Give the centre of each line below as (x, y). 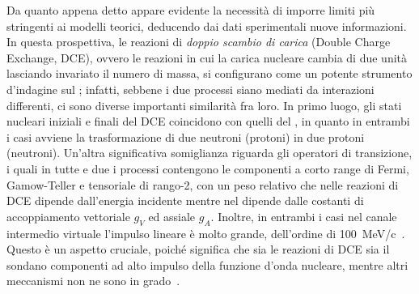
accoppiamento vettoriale (68, 216)
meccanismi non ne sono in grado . (93, 281)
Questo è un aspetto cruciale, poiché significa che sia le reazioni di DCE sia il (198, 249)
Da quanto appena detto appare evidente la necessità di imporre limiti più (191, 10)
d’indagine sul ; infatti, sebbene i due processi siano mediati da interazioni (190, 89)
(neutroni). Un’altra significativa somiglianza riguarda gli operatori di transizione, (209, 153)
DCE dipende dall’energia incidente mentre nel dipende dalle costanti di (185, 200)
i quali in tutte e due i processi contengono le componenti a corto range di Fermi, (208, 168)
